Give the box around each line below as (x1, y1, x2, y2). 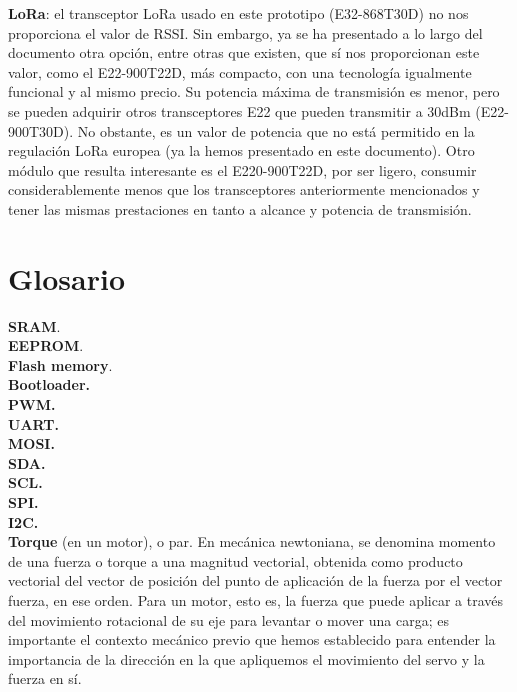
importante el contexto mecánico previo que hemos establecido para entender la (8, 629, 496, 650)
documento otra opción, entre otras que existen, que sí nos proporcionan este (8, 42, 480, 63)
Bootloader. (8, 374, 91, 395)
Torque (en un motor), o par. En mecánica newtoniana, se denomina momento (8, 531, 496, 552)
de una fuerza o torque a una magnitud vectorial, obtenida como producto (8, 550, 463, 571)
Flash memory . (8, 354, 113, 375)
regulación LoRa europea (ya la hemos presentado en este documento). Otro (8, 140, 475, 161)
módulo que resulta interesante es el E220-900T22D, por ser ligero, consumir (8, 159, 477, 180)
